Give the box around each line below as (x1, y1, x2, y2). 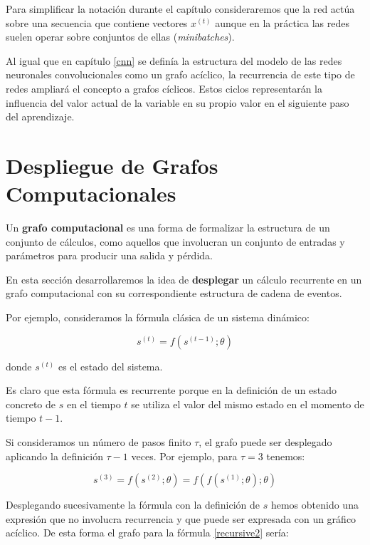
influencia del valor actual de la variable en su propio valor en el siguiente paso (6, 95, 349, 110)
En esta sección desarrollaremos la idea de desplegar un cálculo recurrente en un (6, 271, 362, 286)
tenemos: (266, 448, 305, 463)
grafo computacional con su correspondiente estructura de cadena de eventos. (6, 286, 342, 301)
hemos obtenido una (270, 497, 359, 512)
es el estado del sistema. (58, 358, 163, 373)
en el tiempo (66, 396, 121, 411)
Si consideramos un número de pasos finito (6, 435, 191, 449)
